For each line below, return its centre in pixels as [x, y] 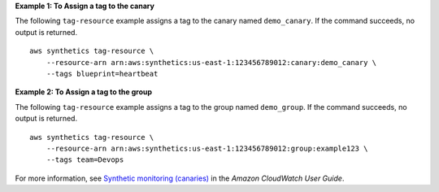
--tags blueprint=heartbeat [102, 74]
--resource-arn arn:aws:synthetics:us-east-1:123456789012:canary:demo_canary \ [211, 62]
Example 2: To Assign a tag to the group [84, 92]
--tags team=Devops [85, 160]
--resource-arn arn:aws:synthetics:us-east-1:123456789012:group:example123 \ [207, 148]
